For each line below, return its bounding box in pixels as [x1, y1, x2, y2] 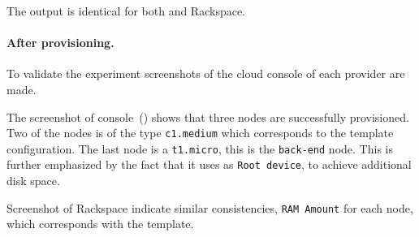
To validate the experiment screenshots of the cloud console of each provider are [6, 65, 405, 82]
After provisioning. [6, 34, 114, 51]
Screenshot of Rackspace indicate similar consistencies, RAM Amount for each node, [6, 199, 413, 216]
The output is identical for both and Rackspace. [6, 2, 246, 19]
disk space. [6, 172, 60, 189]
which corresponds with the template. [6, 215, 194, 232]
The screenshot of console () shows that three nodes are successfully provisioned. [6, 108, 409, 125]
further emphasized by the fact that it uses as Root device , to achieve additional [6, 156, 412, 173]
